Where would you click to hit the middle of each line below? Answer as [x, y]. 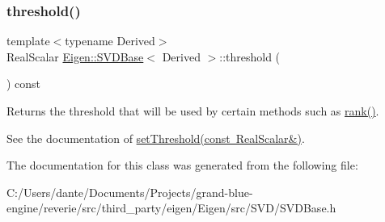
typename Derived [110, 41]
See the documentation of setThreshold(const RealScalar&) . [156, 138]
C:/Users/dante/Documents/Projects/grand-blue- [130, 192]
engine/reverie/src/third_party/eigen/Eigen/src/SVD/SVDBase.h [171, 208]
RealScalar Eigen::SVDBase [75, 56]
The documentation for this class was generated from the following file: [182, 165]
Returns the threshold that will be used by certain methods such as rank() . [193, 111]
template [28, 41]
